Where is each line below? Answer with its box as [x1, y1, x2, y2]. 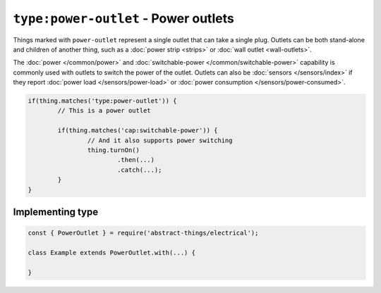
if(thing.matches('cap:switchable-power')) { [57, 127, 218, 135]
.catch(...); [116, 166, 162, 174]
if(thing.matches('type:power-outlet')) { [28, 97, 177, 105]
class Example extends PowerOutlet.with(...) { [28, 249, 195, 256]
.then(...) [116, 156, 155, 164]
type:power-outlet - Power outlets [13, 11, 234, 26]
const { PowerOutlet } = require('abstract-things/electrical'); [28, 229, 259, 237]
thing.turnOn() [87, 146, 140, 154]
